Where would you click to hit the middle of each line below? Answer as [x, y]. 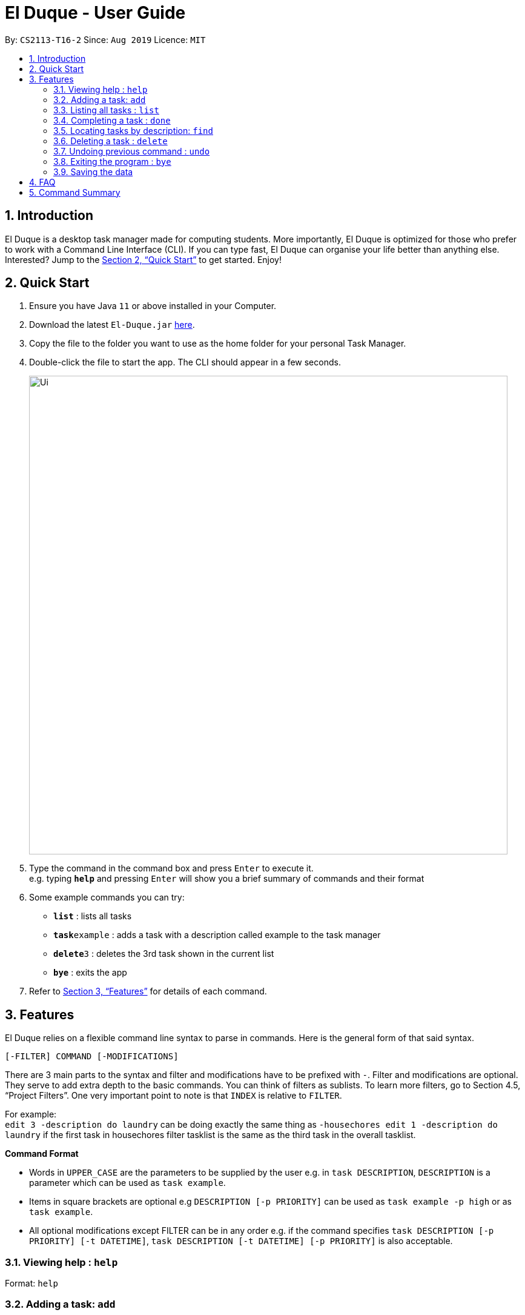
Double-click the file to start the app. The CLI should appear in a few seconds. [185, 362]
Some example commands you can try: [107, 897]
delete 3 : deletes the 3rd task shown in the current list [164, 954]
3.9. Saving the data [93, 171]
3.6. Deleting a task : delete [111, 141]
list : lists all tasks [93, 916]
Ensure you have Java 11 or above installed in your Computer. [153, 306]
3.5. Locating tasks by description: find [133, 130]
